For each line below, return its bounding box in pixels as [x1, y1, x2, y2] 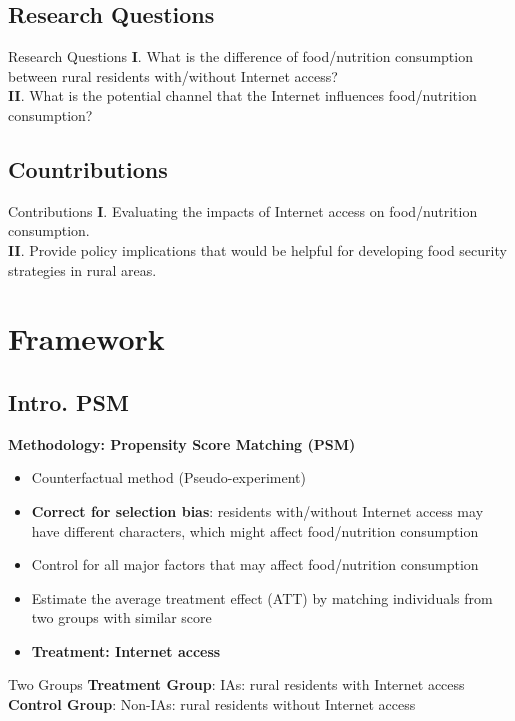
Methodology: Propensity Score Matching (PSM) [8, 433, 356, 454]
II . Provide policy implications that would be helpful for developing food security [8, 239, 507, 260]
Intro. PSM [8, 386, 129, 417]
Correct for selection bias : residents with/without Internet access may [31, 500, 484, 521]
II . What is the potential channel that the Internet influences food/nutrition [8, 85, 477, 106]
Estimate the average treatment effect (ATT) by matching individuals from [31, 587, 493, 608]
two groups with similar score [31, 607, 212, 628]
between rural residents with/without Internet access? [8, 65, 338, 86]
